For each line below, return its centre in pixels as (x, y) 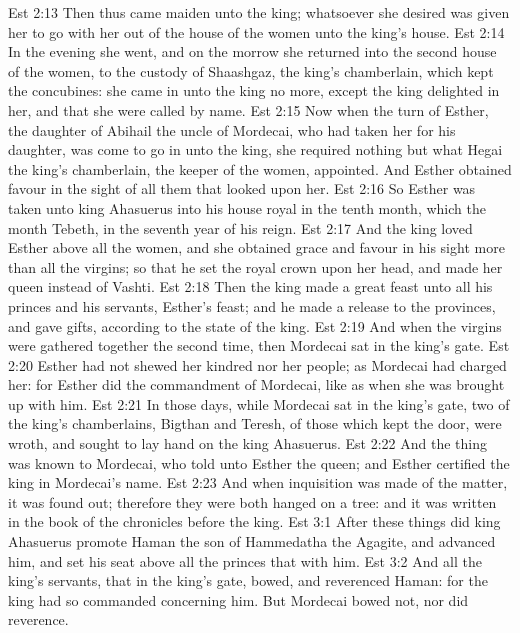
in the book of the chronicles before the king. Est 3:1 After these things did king (254, 521)
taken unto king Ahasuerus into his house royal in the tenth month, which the (247, 207)
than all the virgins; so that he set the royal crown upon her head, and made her (255, 266)
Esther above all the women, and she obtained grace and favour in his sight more (256, 247)
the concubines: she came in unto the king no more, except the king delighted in (254, 90)
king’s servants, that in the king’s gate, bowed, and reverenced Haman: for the (248, 580)
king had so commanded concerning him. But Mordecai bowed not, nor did (238, 599)
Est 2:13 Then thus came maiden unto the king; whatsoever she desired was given (259, 12)
